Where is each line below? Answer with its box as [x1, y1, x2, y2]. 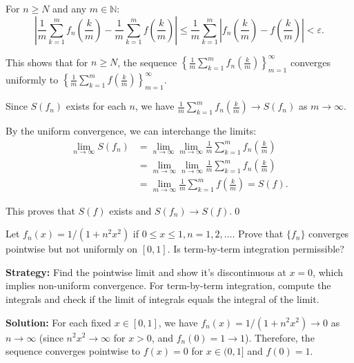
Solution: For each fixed [6, 315, 112, 329]
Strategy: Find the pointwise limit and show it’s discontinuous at [6, 264, 286, 279]
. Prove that [232, 226, 284, 241]
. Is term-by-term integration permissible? [167, 242, 344, 256]
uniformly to [6, 72, 59, 86]
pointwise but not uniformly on [6, 242, 138, 256]
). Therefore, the [245, 330, 315, 344]
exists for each [66, 99, 126, 113]
